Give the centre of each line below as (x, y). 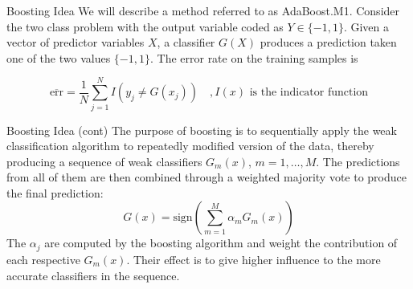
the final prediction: (55, 192)
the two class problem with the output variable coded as (145, 26)
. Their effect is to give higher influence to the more (254, 259)
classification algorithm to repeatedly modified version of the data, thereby (190, 146)
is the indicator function (309, 93)
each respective (43, 259)
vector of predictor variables (76, 42)
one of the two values (59, 57)
